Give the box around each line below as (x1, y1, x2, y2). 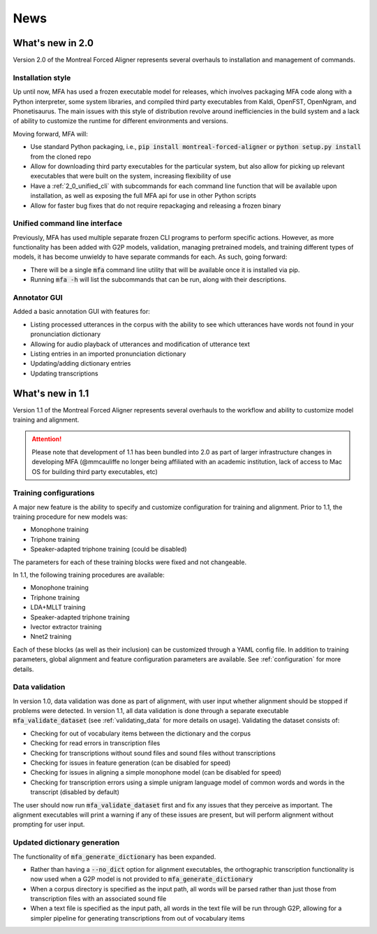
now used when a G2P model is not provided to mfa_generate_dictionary (30, 875, 253, 884)
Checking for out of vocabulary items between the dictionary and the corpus (30, 729, 251, 738)
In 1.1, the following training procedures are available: (13, 570, 165, 580)
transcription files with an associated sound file (30, 895, 167, 903)
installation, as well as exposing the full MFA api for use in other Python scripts (30, 192, 256, 200)
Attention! (31, 435, 62, 443)
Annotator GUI (13, 292, 63, 302)
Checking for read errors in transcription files (30, 739, 161, 747)
